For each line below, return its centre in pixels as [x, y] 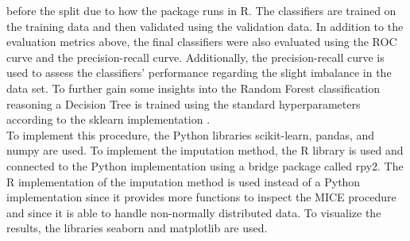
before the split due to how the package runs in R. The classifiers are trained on [201, 10]
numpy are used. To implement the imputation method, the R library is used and [205, 150]
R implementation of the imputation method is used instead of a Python [184, 181]
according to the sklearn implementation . [108, 119]
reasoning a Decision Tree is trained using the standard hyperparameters [184, 103]
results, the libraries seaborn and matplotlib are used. [137, 228]
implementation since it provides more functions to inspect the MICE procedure [201, 197]
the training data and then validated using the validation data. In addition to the [205, 26]
